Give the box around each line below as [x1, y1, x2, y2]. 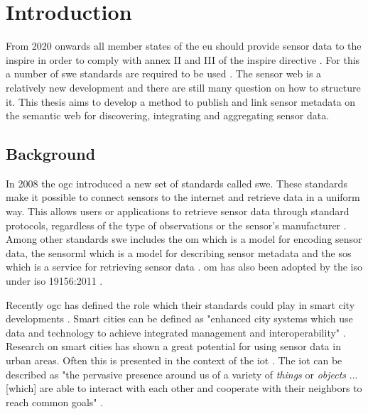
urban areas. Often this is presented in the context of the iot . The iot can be [6, 353, 342, 368]
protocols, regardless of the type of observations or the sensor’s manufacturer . [6, 217, 347, 232]
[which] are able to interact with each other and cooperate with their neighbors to [6, 381, 362, 396]
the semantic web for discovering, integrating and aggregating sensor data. [6, 108, 330, 123]
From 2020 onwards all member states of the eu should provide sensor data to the [6, 38, 362, 53]
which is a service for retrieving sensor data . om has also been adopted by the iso [6, 259, 363, 274]
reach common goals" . [6, 394, 104, 409]
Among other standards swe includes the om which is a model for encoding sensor [6, 231, 362, 246]
